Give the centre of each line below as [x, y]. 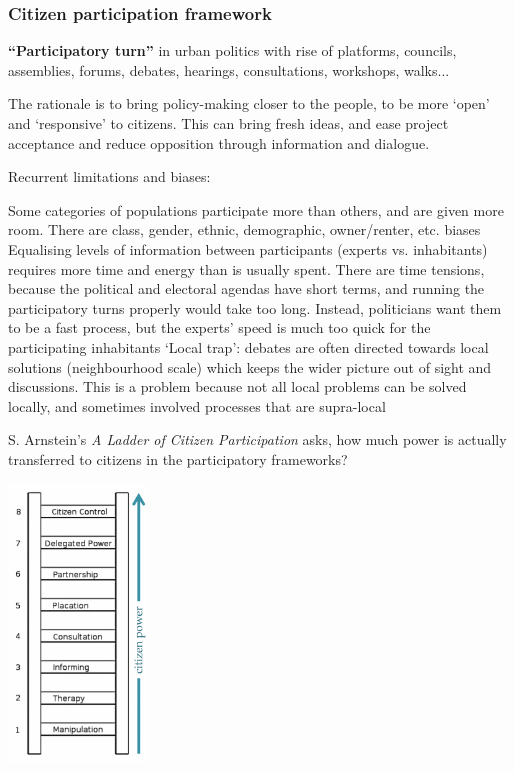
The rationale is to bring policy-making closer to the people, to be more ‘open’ [249, 103]
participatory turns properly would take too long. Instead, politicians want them [255, 307]
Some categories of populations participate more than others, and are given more [256, 209]
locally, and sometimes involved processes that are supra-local [197, 405]
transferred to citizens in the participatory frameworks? [178, 458]
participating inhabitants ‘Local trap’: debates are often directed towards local [248, 346]
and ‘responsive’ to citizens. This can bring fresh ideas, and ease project [228, 123]
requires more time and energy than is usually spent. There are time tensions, [246, 268]
